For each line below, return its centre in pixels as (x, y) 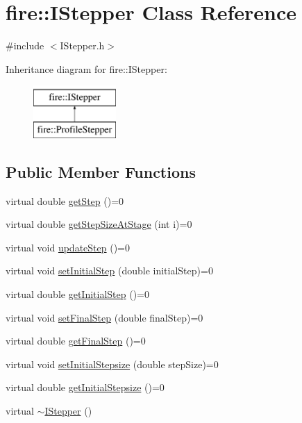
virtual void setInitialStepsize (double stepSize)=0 (112, 364)
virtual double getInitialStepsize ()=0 (85, 387)
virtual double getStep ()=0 (65, 200)
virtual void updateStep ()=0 (68, 247)
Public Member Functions (101, 171)
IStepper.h (82, 45)
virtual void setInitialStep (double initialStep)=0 (109, 271)
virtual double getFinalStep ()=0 (76, 341)
